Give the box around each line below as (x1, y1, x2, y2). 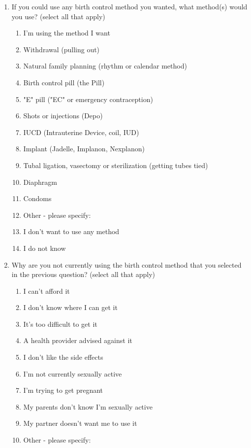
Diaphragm (23, 176, 57, 187)
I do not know (23, 242, 66, 253)
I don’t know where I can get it (23, 302, 118, 312)
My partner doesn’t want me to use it (23, 418, 137, 428)
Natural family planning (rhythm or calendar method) (23, 61, 187, 71)
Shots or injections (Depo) (23, 110, 103, 121)
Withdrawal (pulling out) (23, 44, 100, 54)
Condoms (23, 193, 52, 204)
